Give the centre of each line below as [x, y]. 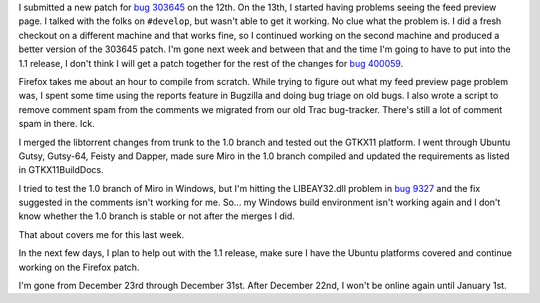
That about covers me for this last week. [101, 234]
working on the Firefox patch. [79, 267]
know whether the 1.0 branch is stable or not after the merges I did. [156, 216]
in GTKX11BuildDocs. [61, 170]
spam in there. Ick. [56, 124]
